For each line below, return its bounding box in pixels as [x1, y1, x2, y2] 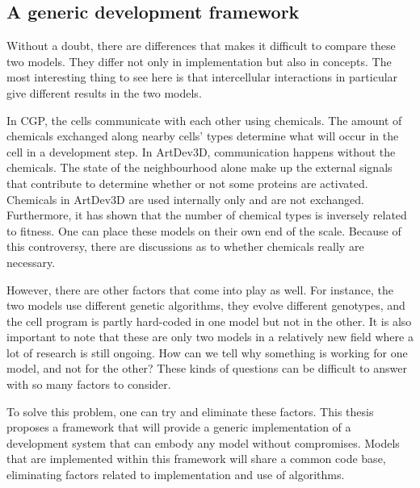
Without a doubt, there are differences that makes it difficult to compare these [6, 37, 396, 54]
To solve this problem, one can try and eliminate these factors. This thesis [6, 402, 374, 419]
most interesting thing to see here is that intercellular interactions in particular [6, 69, 398, 86]
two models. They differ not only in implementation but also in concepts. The [6, 52, 392, 69]
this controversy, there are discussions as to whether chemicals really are [6, 238, 364, 255]
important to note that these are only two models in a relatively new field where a [6, 328, 414, 345]
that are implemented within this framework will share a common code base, [6, 450, 386, 467]
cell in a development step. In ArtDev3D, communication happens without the [6, 143, 396, 160]
